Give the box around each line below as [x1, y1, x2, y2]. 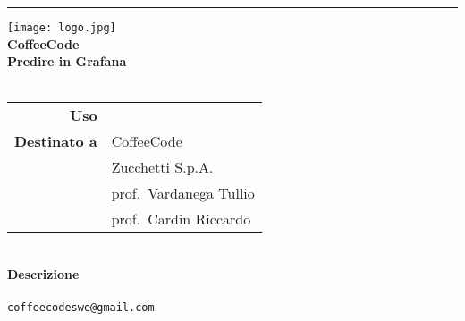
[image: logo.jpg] [7, 21, 116, 34]
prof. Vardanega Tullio [111, 182, 255, 204]
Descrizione [7, 265, 80, 283]
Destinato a [14, 131, 97, 152]
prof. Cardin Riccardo [111, 208, 251, 230]
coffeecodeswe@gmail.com [7, 301, 155, 315]
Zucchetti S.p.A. [111, 156, 214, 178]
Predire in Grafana [7, 52, 127, 71]
